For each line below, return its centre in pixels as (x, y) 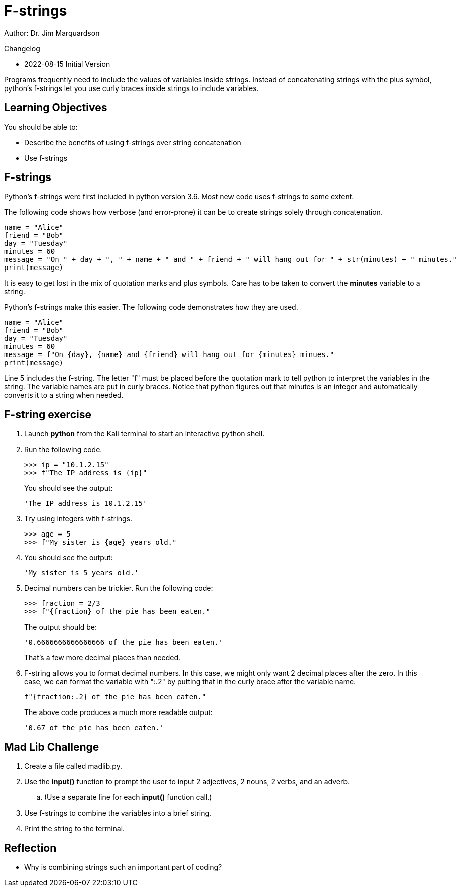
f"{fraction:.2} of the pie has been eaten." (115, 697)
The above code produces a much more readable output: (119, 712)
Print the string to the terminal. (75, 829)
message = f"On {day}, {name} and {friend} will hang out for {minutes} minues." (169, 355)
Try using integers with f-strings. (78, 519)
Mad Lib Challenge (52, 747)
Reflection (30, 848)
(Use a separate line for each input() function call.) (128, 797)
